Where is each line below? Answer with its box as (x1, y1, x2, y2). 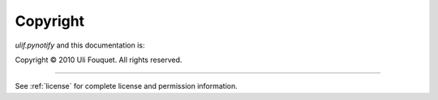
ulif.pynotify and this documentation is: (15, 40, 145, 50)
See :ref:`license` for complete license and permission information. (15, 81, 238, 91)
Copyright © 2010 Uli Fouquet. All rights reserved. (15, 55, 182, 65)
